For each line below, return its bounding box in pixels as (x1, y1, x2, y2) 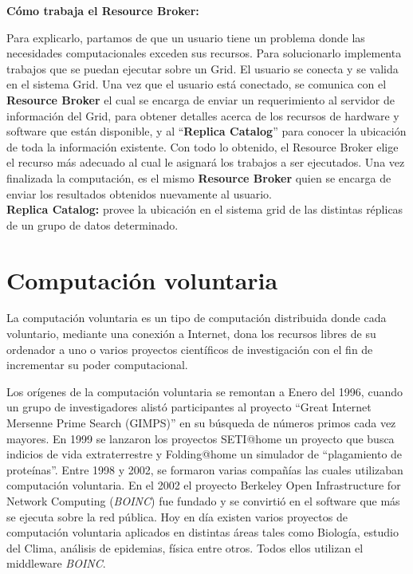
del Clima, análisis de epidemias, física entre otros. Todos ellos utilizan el (6, 539, 364, 556)
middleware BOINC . (6, 555, 106, 572)
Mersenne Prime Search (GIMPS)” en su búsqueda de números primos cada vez (6, 415, 396, 431)
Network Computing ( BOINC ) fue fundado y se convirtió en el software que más (6, 492, 400, 509)
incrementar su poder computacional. (6, 356, 188, 373)
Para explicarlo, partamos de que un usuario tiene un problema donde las (6, 29, 365, 45)
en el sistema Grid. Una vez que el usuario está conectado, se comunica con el (6, 76, 387, 92)
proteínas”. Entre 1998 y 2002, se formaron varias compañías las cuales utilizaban (6, 461, 403, 478)
